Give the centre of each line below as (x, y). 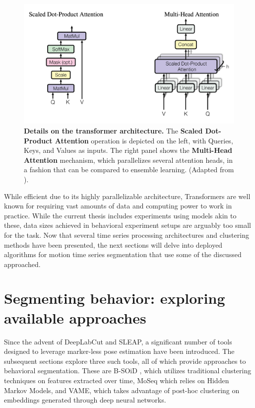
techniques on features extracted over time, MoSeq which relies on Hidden (117, 380)
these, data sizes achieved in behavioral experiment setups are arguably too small (127, 225)
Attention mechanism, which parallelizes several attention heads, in (128, 160)
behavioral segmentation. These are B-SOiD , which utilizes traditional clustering (128, 371)
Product (38, 140)
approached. (22, 264)
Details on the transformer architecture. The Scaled (113, 130)
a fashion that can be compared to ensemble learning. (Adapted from (129, 170)
